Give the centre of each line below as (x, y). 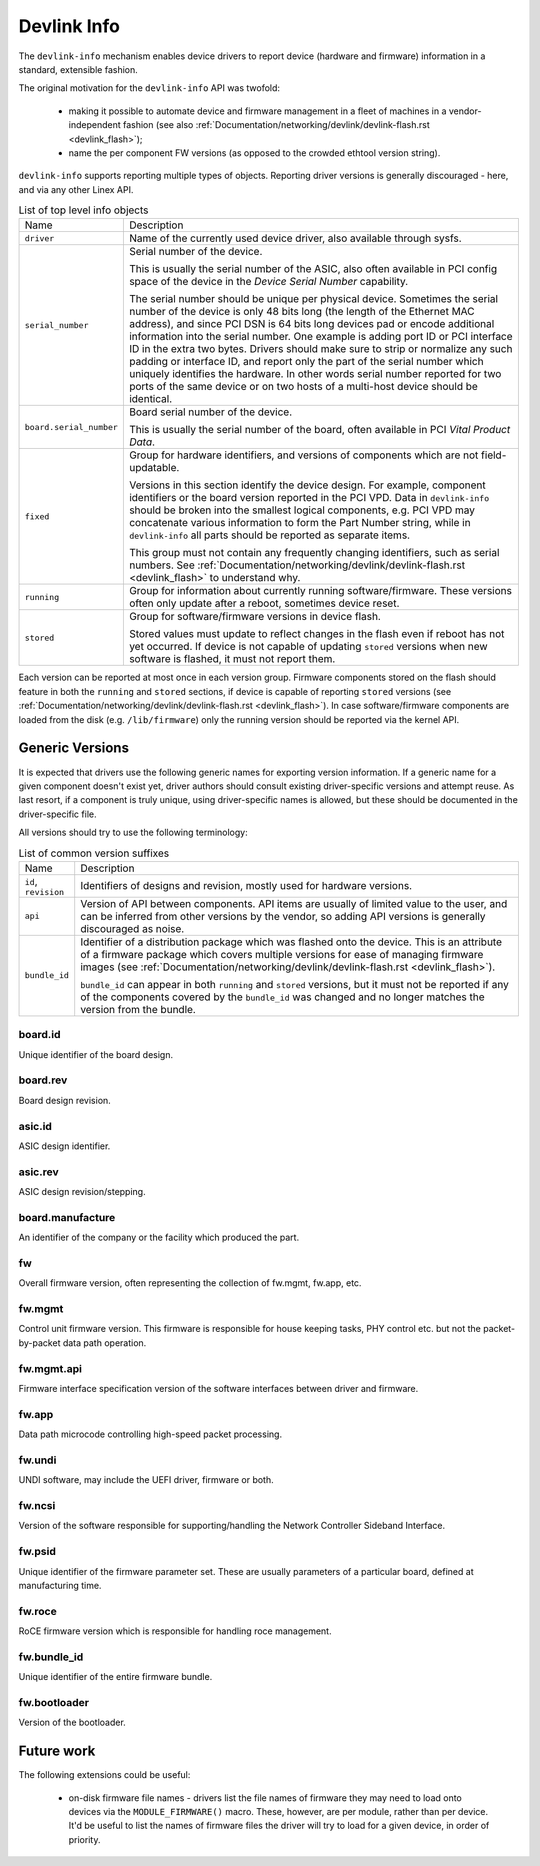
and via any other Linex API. (76, 189)
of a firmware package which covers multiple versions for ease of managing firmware (282, 954)
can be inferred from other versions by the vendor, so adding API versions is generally (283, 916)
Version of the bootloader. (72, 1722)
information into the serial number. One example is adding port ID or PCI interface (321, 337)
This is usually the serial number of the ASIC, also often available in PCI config (313, 269)
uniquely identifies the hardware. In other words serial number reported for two (315, 374)
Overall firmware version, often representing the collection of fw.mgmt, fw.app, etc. (190, 1283)
